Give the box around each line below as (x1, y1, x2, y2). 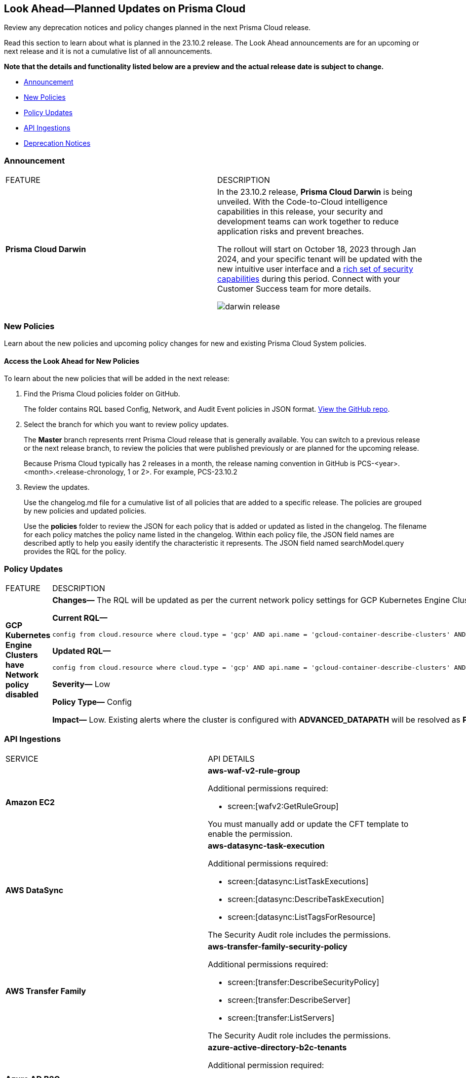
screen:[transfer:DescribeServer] (227, 994, 350, 1005)
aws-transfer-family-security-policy (207, 941, 348, 951)
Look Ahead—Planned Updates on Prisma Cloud (4, 2, 246, 15)
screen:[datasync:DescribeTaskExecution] (227, 894, 385, 904)
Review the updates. (24, 483, 90, 492)
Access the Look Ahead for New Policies (4, 356, 140, 365)
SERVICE (5, 753, 39, 764)
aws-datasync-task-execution (207, 840, 325, 851)
